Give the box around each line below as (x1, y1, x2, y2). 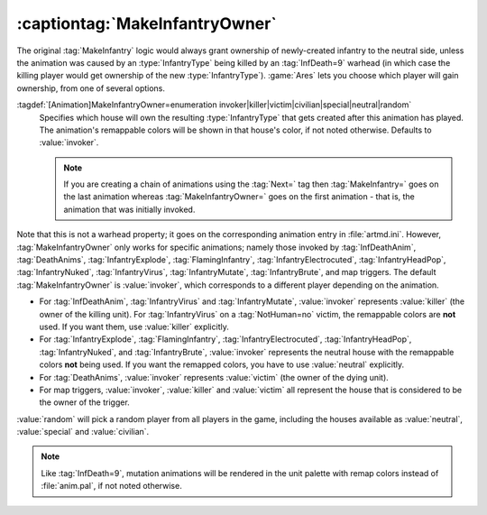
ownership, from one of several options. (16, 82, 166, 94)
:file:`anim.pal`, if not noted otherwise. (41, 481, 182, 492)
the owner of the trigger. (39, 397, 130, 408)
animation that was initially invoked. (63, 204, 196, 215)
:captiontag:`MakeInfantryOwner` (16, 14, 277, 33)
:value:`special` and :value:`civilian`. (16, 427, 150, 437)
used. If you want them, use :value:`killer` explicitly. (39, 321, 229, 332)
